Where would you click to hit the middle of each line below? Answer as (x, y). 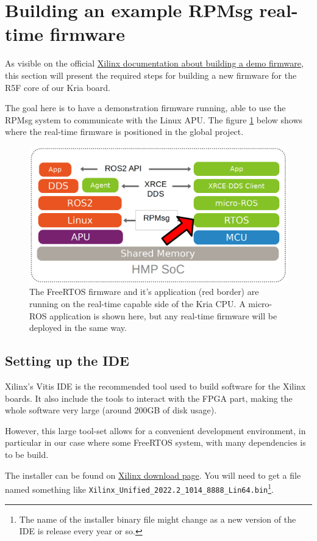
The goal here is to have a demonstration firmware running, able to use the (145, 108)
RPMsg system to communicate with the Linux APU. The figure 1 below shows (154, 119)
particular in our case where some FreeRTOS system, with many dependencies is (155, 442)
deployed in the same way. (78, 328)
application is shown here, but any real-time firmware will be (163, 315)
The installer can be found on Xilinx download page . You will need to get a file (153, 475)
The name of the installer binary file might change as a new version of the (158, 519)
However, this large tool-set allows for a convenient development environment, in (155, 430)
